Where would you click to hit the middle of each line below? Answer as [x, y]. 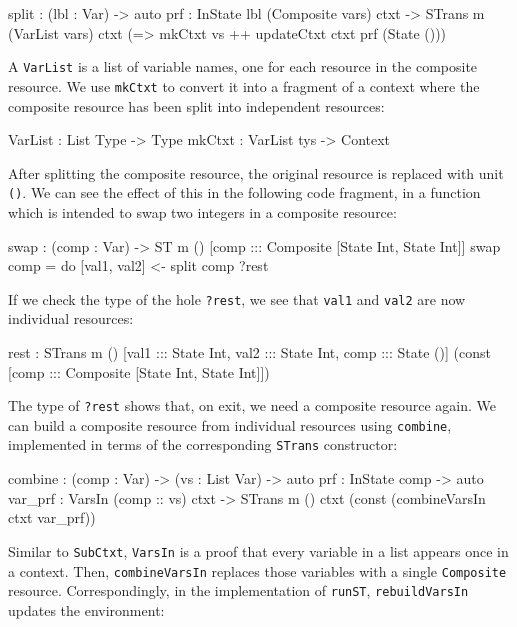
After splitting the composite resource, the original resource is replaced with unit [256, 172]
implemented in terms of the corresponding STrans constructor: [203, 444]
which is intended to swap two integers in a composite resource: [202, 211]
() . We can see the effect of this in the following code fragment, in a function [244, 192]
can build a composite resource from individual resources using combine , [230, 424]
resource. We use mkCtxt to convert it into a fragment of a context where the [244, 85]
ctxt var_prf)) [52, 517]
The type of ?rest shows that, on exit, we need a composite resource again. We [252, 405]
